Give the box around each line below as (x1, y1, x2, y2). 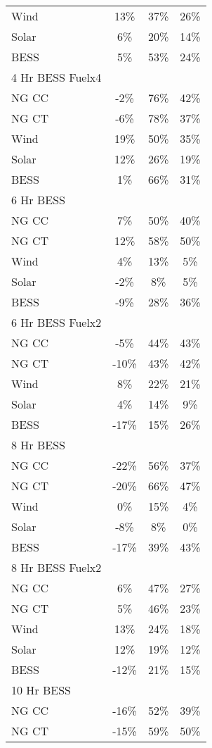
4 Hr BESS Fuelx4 (11, 69, 102, 85)
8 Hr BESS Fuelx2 (11, 559, 102, 575)
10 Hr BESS (11, 682, 71, 698)
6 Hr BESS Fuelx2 (11, 314, 102, 330)
